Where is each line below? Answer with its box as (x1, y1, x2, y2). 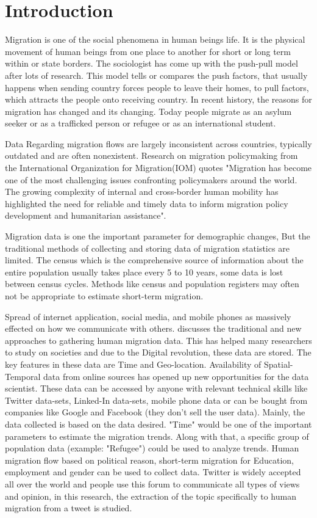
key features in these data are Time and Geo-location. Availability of (5, 357, 262, 370)
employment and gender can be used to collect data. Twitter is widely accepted (5, 465, 301, 478)
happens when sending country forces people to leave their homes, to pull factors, (5, 81, 309, 93)
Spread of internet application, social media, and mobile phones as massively (5, 310, 291, 323)
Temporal (5, 370, 41, 382)
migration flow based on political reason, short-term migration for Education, (5, 453, 294, 466)
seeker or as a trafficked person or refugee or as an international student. (5, 117, 276, 129)
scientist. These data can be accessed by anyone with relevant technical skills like (5, 382, 308, 395)
